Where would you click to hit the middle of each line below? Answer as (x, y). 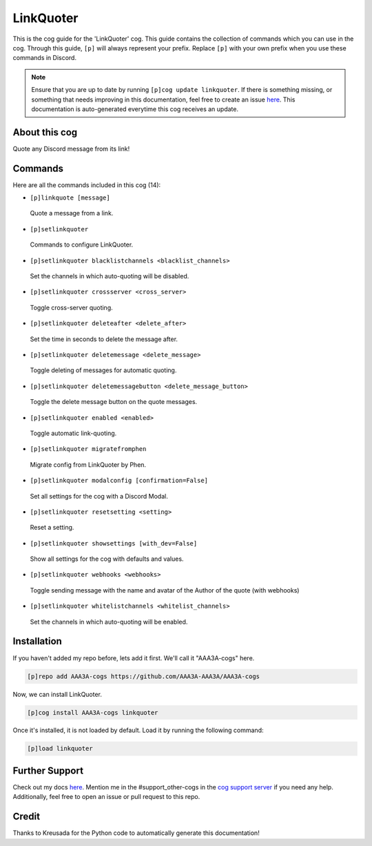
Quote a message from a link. (72, 213)
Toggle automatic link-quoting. (73, 433)
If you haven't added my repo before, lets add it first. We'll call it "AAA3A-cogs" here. (134, 658)
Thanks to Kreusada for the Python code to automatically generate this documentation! (136, 833)
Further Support (48, 770)
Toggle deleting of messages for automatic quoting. (103, 370)
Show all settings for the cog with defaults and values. (107, 559)
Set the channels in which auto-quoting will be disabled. (110, 276)
